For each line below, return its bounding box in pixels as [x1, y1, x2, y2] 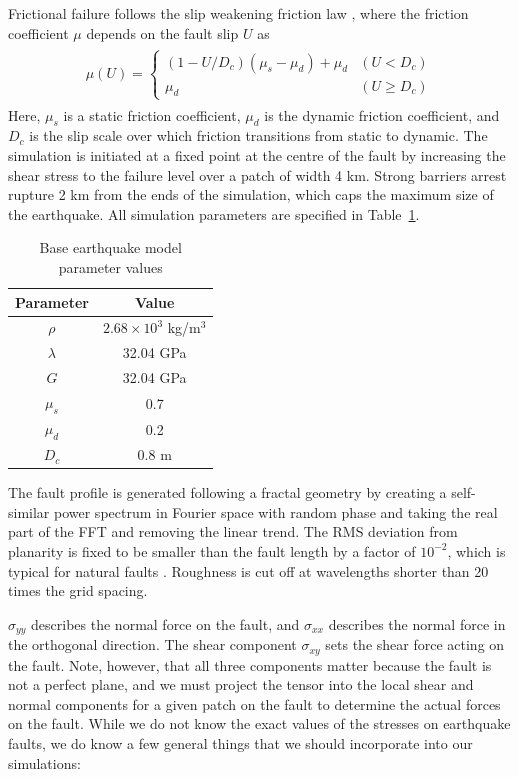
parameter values [58, 256, 163, 277]
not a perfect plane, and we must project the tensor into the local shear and [8, 674, 474, 695]
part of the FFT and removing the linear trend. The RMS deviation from [8, 521, 458, 542]
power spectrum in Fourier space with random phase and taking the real [54, 501, 498, 522]
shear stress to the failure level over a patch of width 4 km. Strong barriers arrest [8, 164, 507, 185]
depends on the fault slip [86, 22, 239, 43]
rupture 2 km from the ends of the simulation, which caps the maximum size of [8, 184, 494, 205]
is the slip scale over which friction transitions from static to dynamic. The [29, 125, 488, 146]
